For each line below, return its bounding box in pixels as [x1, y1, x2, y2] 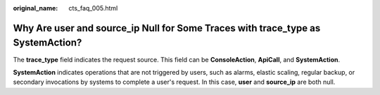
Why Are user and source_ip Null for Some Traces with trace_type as [13, 22, 321, 34]
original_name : [13, 4, 58, 12]
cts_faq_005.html [68, 4, 118, 12]
